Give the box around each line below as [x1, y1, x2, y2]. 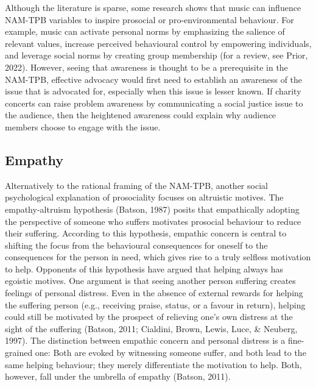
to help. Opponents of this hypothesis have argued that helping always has [5, 262, 284, 275]
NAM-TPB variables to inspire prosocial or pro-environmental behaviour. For [5, 13, 294, 26]
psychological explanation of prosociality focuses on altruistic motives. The [5, 191, 284, 204]
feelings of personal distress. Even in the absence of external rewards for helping [5, 286, 303, 299]
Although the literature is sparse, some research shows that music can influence [5, 1, 301, 13]
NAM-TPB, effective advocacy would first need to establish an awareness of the [5, 73, 303, 85]
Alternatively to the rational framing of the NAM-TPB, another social [5, 179, 268, 191]
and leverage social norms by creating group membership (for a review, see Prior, [5, 49, 308, 62]
